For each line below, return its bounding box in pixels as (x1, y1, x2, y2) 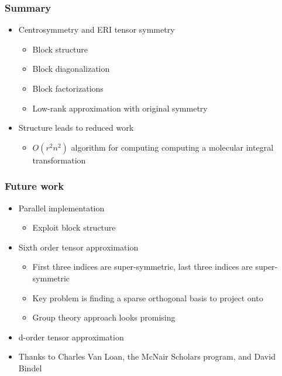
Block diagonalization (32, 62, 110, 75)
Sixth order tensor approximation (18, 241, 139, 253)
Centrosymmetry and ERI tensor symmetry (18, 23, 175, 36)
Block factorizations (32, 82, 104, 94)
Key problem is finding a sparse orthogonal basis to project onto (32, 291, 263, 304)
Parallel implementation (18, 201, 105, 214)
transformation (32, 154, 86, 166)
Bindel (18, 361, 42, 374)
